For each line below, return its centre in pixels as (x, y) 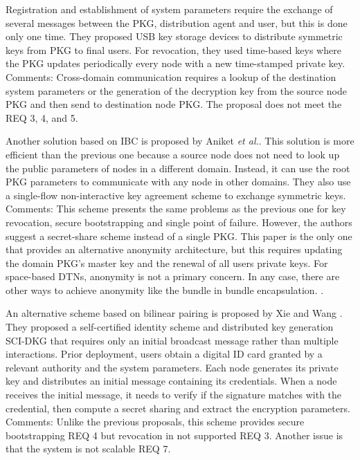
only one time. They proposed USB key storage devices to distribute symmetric (174, 36)
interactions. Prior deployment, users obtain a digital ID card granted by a (164, 354)
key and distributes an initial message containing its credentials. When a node (171, 381)
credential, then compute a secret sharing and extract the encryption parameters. (178, 408)
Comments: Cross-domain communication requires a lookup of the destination (171, 76)
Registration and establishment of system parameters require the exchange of (169, 9)
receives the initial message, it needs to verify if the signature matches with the (174, 395)
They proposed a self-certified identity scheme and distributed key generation (170, 327)
